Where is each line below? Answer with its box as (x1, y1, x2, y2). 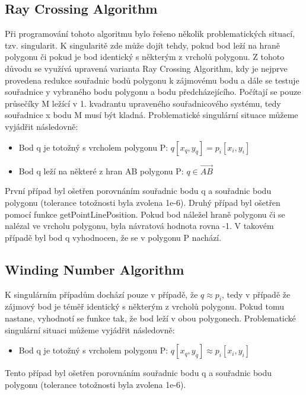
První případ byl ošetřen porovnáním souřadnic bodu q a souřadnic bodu (5, 184, 272, 197)
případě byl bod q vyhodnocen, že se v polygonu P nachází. (5, 231, 222, 243)
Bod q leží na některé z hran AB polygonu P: (18, 164, 184, 177)
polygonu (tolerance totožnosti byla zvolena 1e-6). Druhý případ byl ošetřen (5, 196, 280, 208)
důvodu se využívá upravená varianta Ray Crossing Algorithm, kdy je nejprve (5, 62, 288, 74)
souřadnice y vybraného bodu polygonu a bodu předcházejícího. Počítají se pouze (5, 85, 301, 98)
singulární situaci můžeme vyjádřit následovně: (5, 323, 175, 336)
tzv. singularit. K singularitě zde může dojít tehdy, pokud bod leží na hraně (5, 39, 280, 51)
